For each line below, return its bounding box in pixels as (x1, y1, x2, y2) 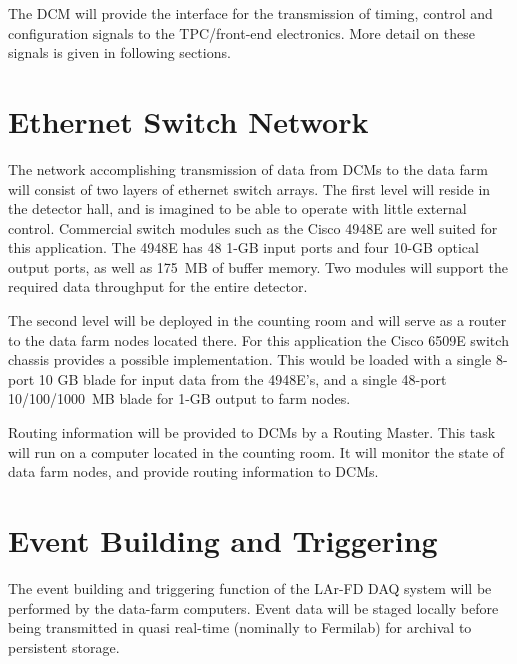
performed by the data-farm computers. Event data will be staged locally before (8, 597, 499, 618)
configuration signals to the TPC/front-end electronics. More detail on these (8, 22, 475, 43)
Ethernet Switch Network (8, 100, 369, 141)
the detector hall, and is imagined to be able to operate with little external (8, 198, 467, 219)
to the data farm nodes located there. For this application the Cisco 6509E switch (8, 329, 509, 350)
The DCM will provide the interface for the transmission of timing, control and (8, 3, 493, 23)
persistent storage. (8, 636, 120, 657)
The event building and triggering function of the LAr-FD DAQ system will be (8, 577, 492, 598)
